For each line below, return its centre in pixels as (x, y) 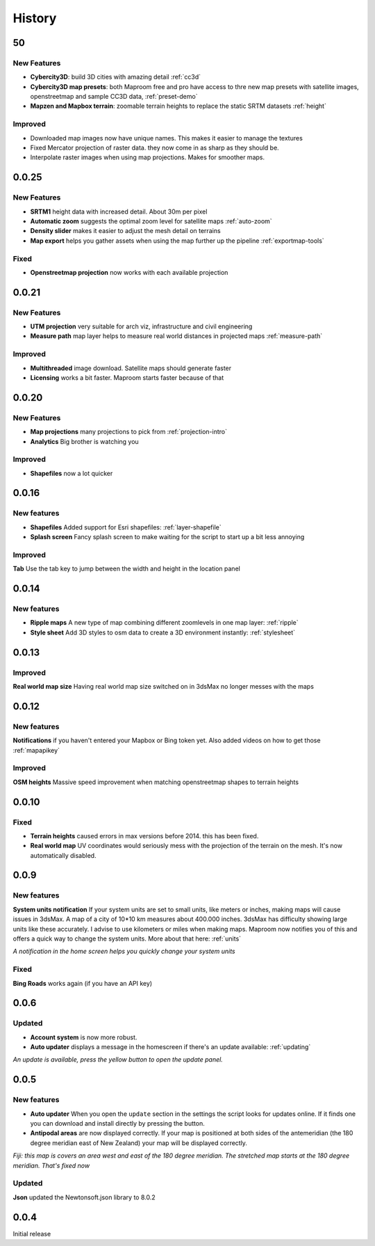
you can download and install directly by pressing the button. (117, 1123)
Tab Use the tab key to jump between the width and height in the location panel (127, 569)
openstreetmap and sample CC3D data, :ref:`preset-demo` (114, 97)
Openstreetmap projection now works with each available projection (129, 272)
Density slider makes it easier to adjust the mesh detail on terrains (126, 231)
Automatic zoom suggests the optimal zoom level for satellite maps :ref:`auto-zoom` (151, 221)
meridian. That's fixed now (51, 1165)
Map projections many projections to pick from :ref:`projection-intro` (128, 432)
